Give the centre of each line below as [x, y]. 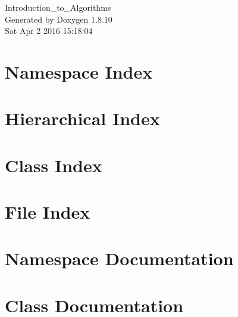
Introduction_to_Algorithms [58, 7]
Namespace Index [79, 71]
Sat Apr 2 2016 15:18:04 [49, 31]
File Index [48, 212]
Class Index [54, 165]
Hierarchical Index [82, 118]
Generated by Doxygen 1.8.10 [59, 19]
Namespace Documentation [119, 258]
